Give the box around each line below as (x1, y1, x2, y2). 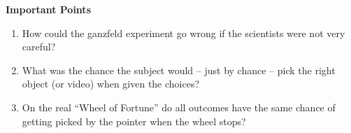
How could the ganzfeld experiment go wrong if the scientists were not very (22, 25, 345, 40)
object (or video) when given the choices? (22, 76, 200, 91)
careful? (22, 39, 56, 54)
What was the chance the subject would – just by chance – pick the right (22, 62, 336, 77)
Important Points (6, 2, 91, 16)
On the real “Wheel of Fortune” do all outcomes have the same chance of (22, 99, 336, 114)
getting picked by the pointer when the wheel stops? (22, 113, 246, 128)
